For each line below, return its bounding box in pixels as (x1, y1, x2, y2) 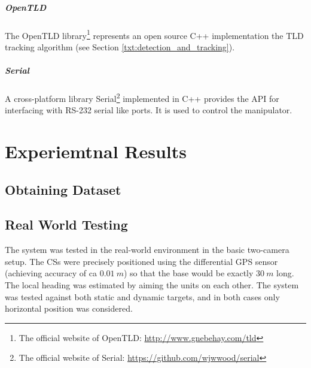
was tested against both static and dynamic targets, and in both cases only (5, 290, 280, 303)
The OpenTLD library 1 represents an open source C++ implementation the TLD (5, 27, 304, 41)
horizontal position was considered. (5, 302, 133, 315)
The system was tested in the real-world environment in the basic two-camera (5, 243, 289, 256)
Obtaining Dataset (5, 180, 121, 198)
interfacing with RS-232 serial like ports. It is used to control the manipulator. (5, 104, 292, 116)
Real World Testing (5, 215, 128, 234)
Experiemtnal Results (5, 139, 187, 163)
